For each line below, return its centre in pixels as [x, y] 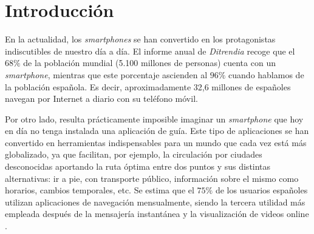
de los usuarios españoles [261, 190]
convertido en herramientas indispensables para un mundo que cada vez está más [156, 142]
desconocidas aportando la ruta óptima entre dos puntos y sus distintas [138, 166]
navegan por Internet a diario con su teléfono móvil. [101, 99]
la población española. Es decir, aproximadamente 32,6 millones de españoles [148, 86]
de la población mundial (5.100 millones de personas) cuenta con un [149, 63]
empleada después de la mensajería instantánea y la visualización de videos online [157, 214]
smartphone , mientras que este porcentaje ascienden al [106, 74]
